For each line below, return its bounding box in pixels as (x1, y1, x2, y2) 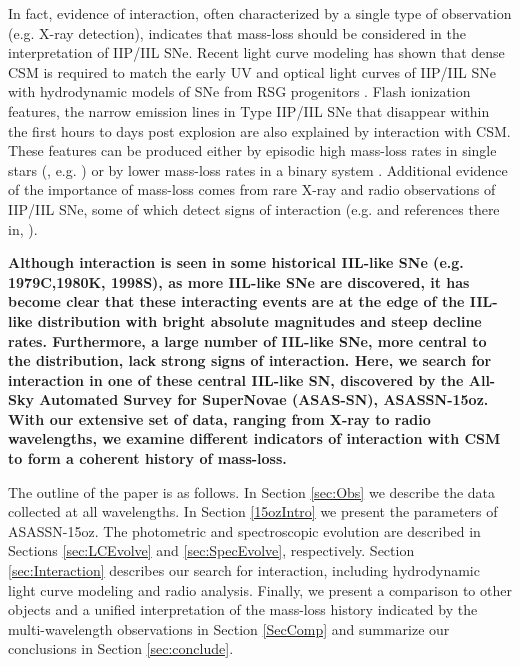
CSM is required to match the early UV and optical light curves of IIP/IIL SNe (8, 61, 496, 82)
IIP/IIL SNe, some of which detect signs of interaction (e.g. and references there (8, 198, 500, 219)
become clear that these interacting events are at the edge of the (8, 291, 465, 312)
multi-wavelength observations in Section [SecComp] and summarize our (8, 618, 450, 639)
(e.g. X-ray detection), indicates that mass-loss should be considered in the (8, 22, 466, 43)
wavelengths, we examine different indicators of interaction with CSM (8, 428, 501, 449)
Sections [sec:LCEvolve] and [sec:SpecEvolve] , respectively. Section (8, 540, 415, 561)
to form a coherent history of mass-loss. (8, 448, 287, 469)
